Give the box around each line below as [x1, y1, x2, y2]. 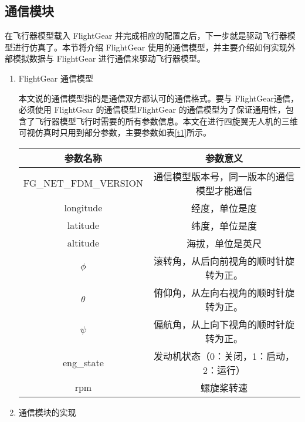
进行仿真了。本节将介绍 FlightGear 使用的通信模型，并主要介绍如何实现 [12, 40, 287, 53]
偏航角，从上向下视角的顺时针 [153, 317, 285, 331]
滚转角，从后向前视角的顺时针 [153, 254, 285, 268]
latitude [67, 218, 99, 232]
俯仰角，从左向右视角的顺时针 [153, 285, 285, 299]
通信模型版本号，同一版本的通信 [153, 169, 294, 183]
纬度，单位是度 [191, 218, 257, 232]
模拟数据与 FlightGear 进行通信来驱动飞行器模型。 [12, 52, 205, 65]
